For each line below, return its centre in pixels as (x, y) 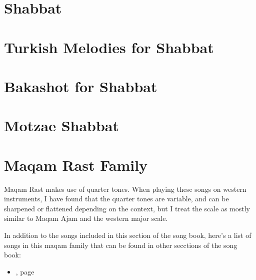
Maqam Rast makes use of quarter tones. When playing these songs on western (125, 189)
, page (25, 271)
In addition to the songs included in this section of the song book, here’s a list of (128, 235)
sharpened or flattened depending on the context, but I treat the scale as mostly (127, 208)
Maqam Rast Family (76, 165)
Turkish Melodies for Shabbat (109, 47)
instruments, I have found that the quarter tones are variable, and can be (116, 199)
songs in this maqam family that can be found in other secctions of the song (121, 245)
